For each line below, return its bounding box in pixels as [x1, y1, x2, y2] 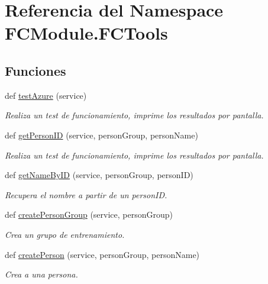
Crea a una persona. [5, 268, 78, 280]
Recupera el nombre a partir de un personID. [5, 188, 167, 201]
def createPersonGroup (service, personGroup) [5, 208, 173, 221]
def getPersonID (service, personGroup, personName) [5, 128, 198, 141]
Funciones [5, 61, 66, 79]
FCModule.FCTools [5, 21, 168, 45]
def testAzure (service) [5, 89, 87, 101]
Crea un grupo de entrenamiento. [5, 228, 125, 240]
